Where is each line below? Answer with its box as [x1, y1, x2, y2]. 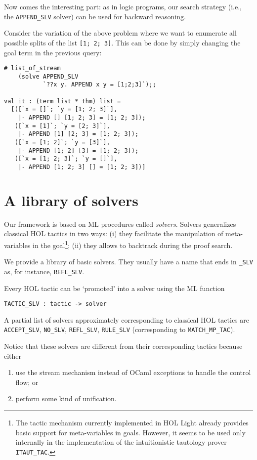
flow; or [15, 376, 39, 387]
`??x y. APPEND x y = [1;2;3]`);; [43, 81, 156, 88]
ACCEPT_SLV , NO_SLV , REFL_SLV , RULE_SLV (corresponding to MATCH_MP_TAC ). [4, 324, 235, 335]
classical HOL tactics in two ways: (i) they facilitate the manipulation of [4, 228, 223, 239]
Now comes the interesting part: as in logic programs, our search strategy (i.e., [4, 1, 242, 11]
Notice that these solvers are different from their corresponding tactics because [4, 341, 243, 351]
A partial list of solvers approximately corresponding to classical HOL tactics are [4, 314, 250, 325]
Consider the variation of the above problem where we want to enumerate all [4, 28, 237, 38]
